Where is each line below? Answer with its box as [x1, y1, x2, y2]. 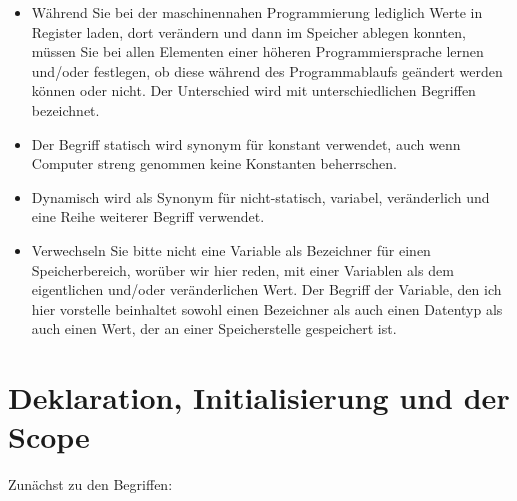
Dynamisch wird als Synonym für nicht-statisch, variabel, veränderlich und [31, 186, 490, 207]
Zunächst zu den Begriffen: [8, 474, 173, 495]
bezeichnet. [31, 99, 100, 120]
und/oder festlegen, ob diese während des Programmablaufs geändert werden [31, 60, 503, 81]
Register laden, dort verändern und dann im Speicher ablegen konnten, [31, 21, 466, 42]
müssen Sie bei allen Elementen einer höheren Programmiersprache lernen [31, 41, 484, 62]
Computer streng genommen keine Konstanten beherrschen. [31, 153, 397, 174]
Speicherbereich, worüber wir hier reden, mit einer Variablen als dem [31, 259, 454, 280]
